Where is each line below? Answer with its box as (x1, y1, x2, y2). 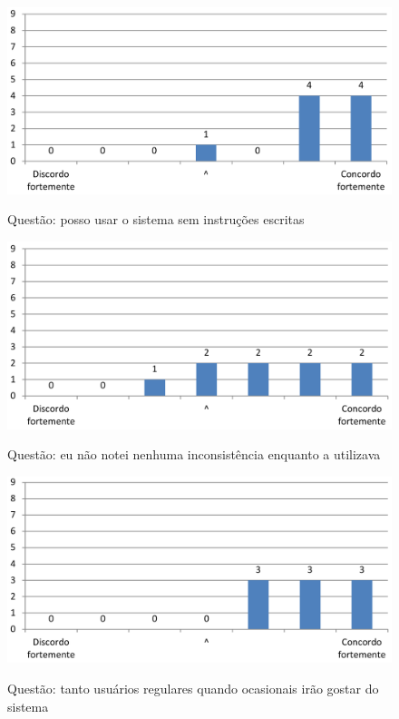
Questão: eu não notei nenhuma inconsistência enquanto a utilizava (7, 445, 381, 464)
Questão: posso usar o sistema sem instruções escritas (7, 210, 305, 229)
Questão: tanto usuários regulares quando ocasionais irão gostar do (7, 678, 379, 697)
